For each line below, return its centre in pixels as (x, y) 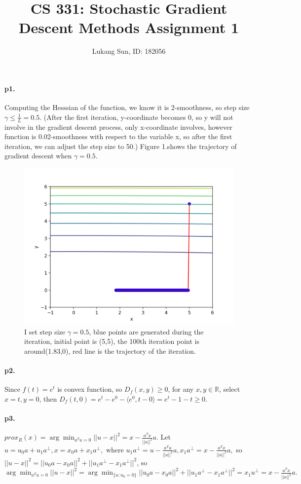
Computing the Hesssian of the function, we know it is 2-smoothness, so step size (127, 107)
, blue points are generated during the (146, 331)
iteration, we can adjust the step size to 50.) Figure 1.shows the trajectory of (121, 146)
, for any (181, 389)
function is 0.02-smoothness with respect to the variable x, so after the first (118, 136)
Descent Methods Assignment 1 (129, 27)
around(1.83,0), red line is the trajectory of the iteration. (110, 351)
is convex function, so (90, 389)
